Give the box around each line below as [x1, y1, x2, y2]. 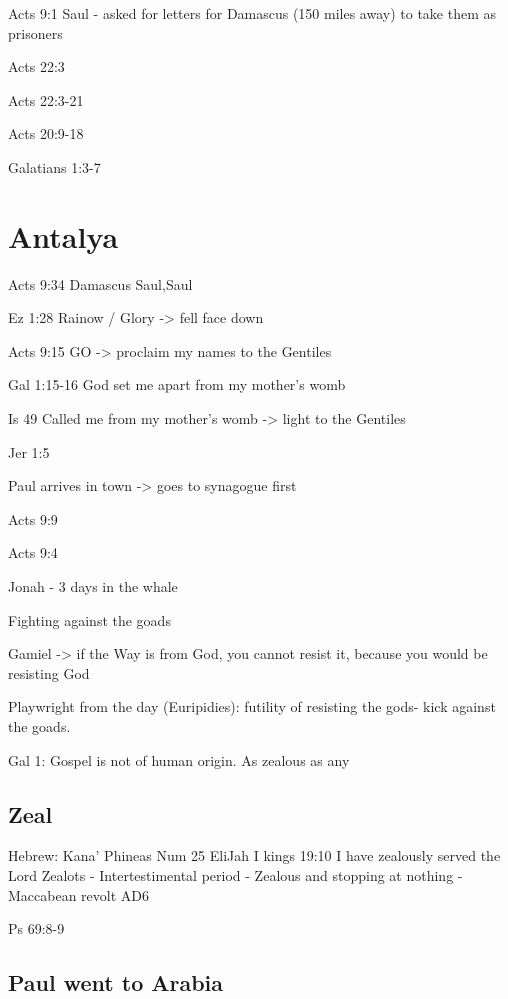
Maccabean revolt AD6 [8, 884, 150, 905]
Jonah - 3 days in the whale [8, 576, 178, 597]
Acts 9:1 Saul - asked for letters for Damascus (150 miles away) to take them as [8, 3, 497, 23]
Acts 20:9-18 [8, 123, 84, 144]
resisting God [8, 662, 90, 683]
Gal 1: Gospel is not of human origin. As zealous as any [8, 749, 350, 770]
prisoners [8, 22, 63, 43]
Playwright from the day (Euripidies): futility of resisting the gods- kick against [8, 696, 496, 717]
